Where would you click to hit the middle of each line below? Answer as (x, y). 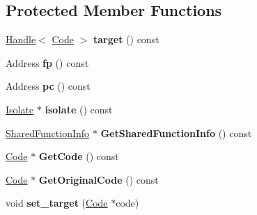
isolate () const (79, 109)
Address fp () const (47, 62)
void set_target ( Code (57, 203)
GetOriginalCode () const (99, 179)
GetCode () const (79, 156)
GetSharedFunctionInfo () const (176, 133)
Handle (21, 39)
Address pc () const (48, 86)
